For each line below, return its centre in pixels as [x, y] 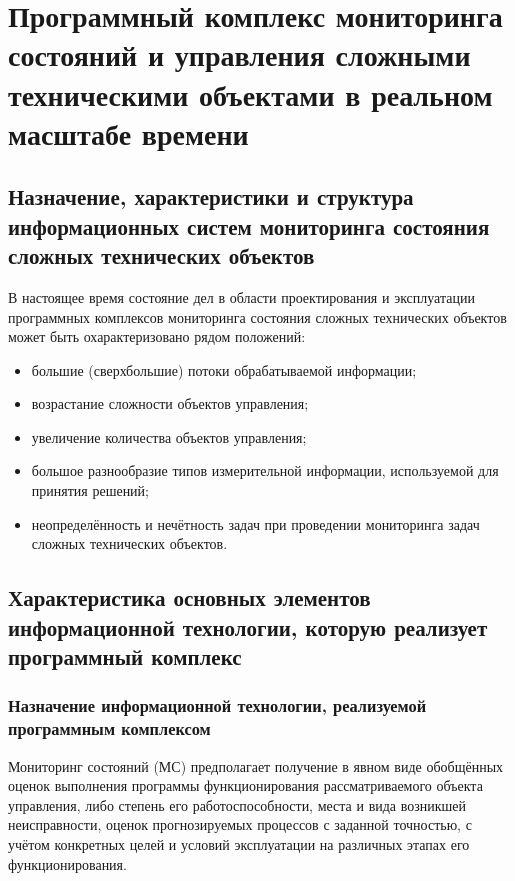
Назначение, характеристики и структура [211, 196]
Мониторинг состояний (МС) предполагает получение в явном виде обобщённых [256, 765]
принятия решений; [90, 490]
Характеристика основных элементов [189, 597]
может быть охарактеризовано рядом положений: [157, 336]
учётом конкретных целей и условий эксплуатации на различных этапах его [239, 843]
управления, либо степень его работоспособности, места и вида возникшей [237, 804]
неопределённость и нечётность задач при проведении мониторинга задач [255, 523]
